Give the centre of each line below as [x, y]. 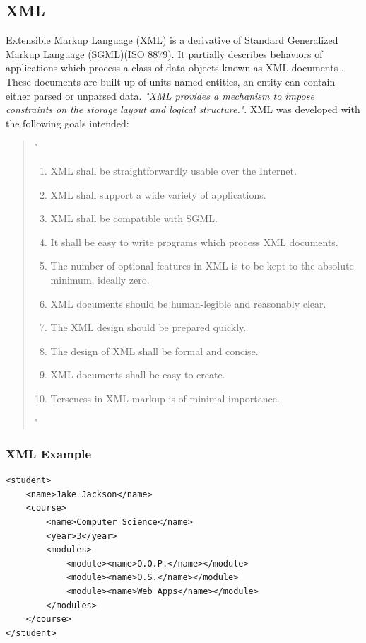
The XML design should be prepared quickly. [148, 327]
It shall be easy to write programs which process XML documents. [194, 242]
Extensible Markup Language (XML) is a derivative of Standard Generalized [172, 40]
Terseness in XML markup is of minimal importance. [165, 398]
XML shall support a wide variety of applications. [158, 194]
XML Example [49, 453]
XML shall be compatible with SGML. [134, 218]
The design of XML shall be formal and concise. [154, 351]
